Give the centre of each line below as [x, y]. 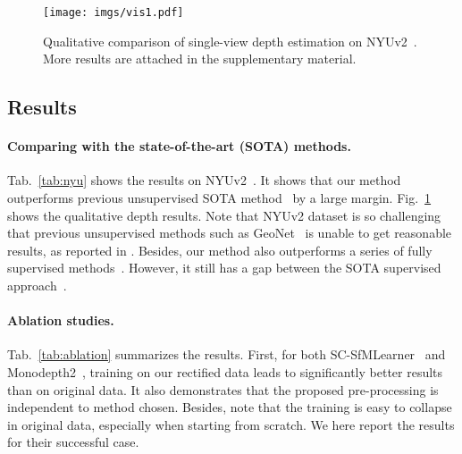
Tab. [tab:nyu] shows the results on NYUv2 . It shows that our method [204, 180]
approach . [37, 285]
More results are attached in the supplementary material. [200, 59]
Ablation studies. [61, 320]
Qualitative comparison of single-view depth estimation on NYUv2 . [230, 41]
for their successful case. [73, 442]
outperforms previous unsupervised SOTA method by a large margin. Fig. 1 [219, 198]
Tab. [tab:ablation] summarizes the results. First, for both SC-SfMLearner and [227, 354]
